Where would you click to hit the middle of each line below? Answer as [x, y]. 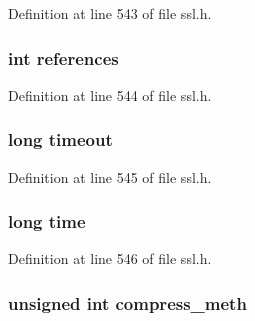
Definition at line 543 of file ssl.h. [110, 13]
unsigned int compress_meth [127, 302]
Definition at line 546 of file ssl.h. [110, 258]
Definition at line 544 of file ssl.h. [110, 94]
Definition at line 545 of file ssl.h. [110, 176]
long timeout [60, 139]
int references [63, 57]
